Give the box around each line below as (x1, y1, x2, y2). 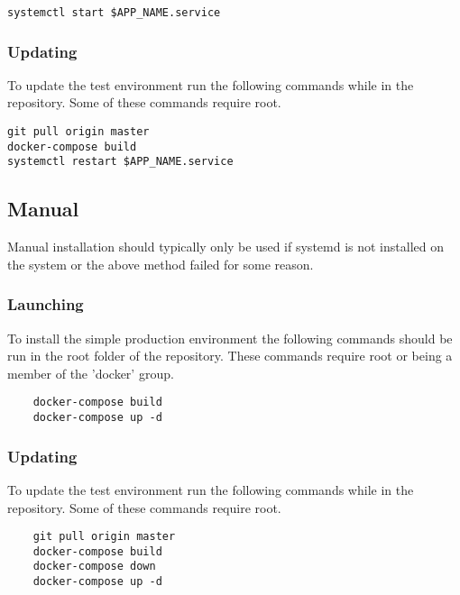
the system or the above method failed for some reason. (7, 254, 314, 273)
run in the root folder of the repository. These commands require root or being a (7, 346, 453, 365)
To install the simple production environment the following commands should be (7, 328, 453, 347)
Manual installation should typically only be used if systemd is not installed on (7, 237, 444, 256)
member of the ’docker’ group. (7, 363, 174, 382)
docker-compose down (32, 560, 156, 573)
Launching (7, 293, 84, 316)
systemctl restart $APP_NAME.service (7, 155, 234, 169)
